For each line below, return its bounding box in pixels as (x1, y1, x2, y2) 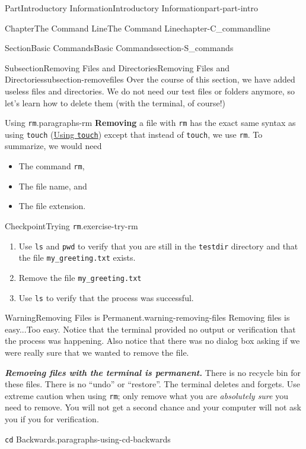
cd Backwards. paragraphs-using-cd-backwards (5, 432, 171, 445)
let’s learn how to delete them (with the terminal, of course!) (5, 96, 226, 109)
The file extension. (18, 200, 86, 212)
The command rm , (18, 160, 85, 172)
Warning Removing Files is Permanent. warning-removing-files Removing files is (5, 311, 290, 324)
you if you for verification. (5, 413, 99, 425)
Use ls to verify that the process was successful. (18, 291, 194, 303)
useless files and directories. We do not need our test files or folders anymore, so (5, 84, 295, 97)
